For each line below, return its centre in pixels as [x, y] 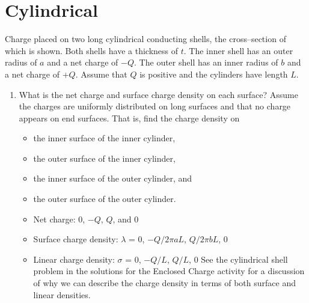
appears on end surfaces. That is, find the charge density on [129, 118]
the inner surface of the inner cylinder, [104, 138]
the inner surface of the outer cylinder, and [113, 178]
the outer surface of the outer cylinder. [105, 199]
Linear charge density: [74, 259]
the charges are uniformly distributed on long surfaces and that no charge [155, 106]
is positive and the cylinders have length [214, 74]
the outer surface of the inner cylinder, [104, 158]
